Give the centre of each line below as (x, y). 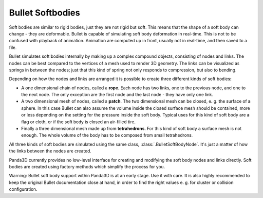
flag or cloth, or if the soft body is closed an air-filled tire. (78, 122)
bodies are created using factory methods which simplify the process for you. (87, 166)
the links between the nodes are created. (50, 151)
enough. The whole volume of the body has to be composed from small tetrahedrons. (107, 135)
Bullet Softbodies (45, 13)
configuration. (23, 189)
